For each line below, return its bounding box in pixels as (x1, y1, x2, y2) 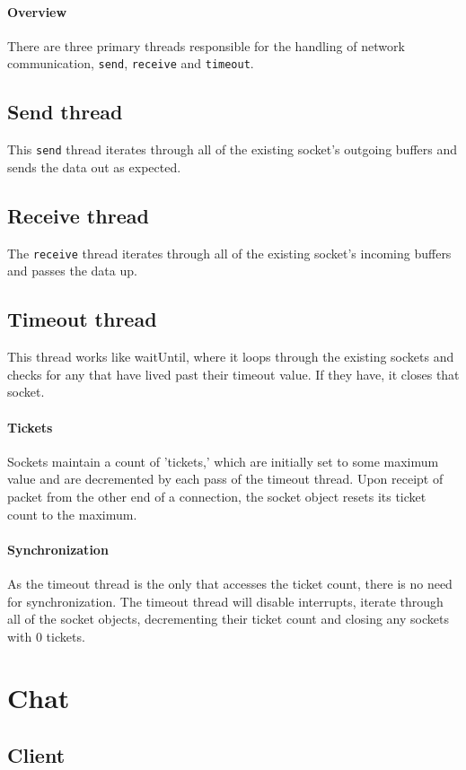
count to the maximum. (7, 504, 137, 523)
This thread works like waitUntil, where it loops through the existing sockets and (7, 347, 454, 366)
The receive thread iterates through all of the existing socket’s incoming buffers (7, 243, 452, 262)
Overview (7, 2, 67, 21)
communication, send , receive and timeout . (7, 54, 254, 73)
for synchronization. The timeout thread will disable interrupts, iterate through (7, 591, 444, 610)
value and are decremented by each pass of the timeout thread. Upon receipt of (7, 469, 444, 488)
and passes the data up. (7, 261, 137, 280)
